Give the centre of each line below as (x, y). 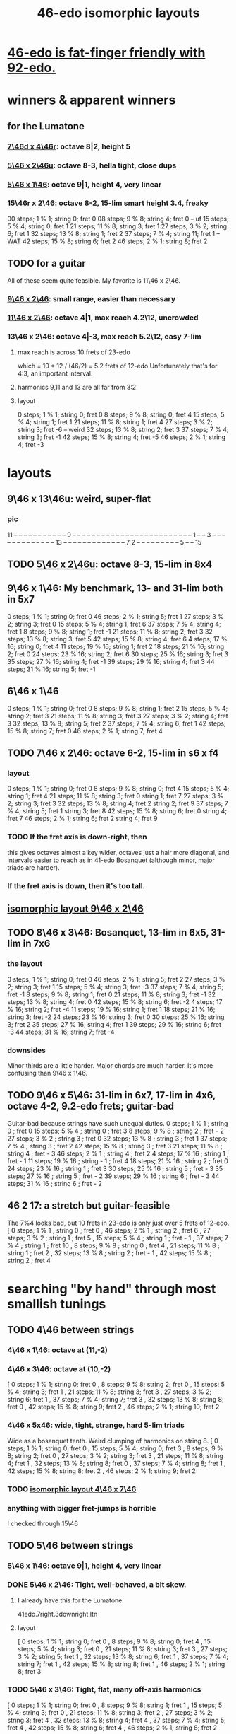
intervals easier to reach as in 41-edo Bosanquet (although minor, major (111, 860)
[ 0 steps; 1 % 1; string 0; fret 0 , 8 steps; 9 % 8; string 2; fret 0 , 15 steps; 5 (116, 1385)
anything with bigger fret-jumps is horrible (82, 1508)
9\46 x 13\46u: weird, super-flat (79, 499)
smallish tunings (57, 1304)
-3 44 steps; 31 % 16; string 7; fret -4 (61, 1032)
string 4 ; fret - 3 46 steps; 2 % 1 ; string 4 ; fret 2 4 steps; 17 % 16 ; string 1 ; (118, 1153)
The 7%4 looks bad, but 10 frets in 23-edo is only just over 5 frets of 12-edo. (118, 1223)
